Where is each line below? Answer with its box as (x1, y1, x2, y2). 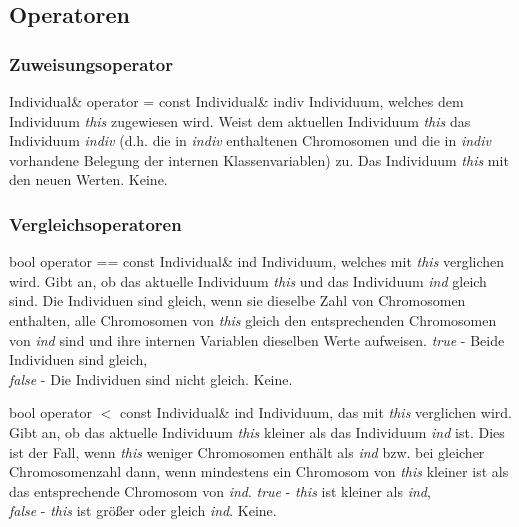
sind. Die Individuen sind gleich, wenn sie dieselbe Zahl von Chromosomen (9, 290, 466, 311)
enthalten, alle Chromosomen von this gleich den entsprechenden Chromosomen (9, 309, 497, 330)
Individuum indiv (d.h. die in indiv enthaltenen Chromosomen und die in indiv (9, 130, 491, 151)
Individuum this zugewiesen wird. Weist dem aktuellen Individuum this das (9, 110, 471, 131)
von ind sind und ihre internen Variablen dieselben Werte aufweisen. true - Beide (9, 329, 505, 350)
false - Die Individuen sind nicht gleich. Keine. (9, 368, 293, 389)
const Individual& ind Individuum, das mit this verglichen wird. (119, 402, 512, 423)
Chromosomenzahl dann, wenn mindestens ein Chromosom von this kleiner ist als (9, 461, 509, 482)
